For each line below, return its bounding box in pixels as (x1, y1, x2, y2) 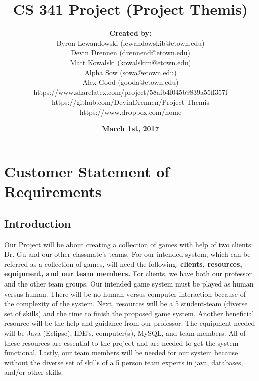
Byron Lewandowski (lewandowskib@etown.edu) (56, 37, 205, 48)
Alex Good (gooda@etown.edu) (82, 77, 179, 87)
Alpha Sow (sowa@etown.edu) (84, 67, 177, 77)
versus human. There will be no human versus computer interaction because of (4, 288, 246, 299)
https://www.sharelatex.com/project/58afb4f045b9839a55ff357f (33, 86, 228, 97)
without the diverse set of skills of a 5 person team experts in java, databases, (4, 357, 243, 367)
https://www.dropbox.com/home (79, 106, 182, 117)
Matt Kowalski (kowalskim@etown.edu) (70, 57, 191, 67)
